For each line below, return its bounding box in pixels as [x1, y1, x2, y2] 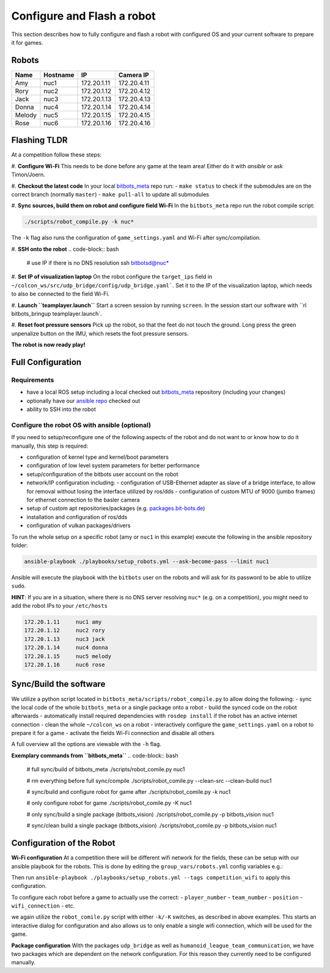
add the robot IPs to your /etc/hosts [11, 602, 108, 610]
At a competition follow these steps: [11, 151, 102, 158]
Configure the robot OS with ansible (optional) [11, 421, 151, 429]
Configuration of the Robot [11, 838, 116, 848]
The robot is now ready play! [11, 341, 86, 349]
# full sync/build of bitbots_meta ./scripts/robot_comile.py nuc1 [26, 766, 185, 773]
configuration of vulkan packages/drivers [26, 522, 131, 529]
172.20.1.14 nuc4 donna [24, 644, 108, 651]
